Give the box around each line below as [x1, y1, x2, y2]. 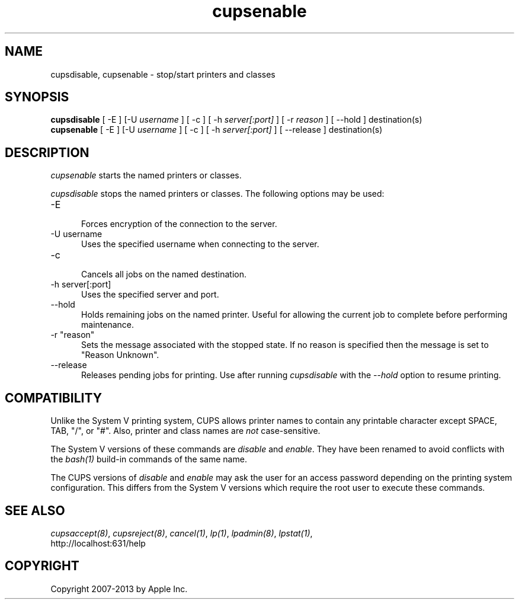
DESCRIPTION [5, 145, 89, 160]
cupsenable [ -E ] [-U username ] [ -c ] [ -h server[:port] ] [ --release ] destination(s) [50, 124, 383, 135]
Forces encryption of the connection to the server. [81, 219, 277, 229]
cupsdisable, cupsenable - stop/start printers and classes [50, 69, 275, 79]
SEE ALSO [5, 503, 65, 518]
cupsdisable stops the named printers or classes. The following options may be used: [50, 188, 385, 199]
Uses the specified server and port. [81, 289, 219, 300]
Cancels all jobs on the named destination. [81, 269, 247, 280]
